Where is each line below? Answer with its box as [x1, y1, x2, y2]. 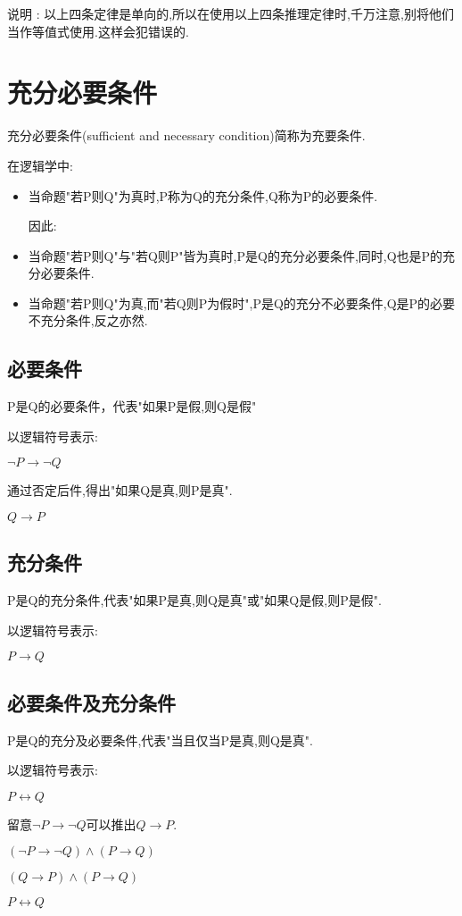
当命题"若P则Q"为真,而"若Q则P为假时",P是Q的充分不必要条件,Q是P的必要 [28, 293, 456, 312]
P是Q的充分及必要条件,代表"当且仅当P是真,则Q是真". [7, 730, 313, 749]
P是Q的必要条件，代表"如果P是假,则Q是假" [7, 397, 257, 416]
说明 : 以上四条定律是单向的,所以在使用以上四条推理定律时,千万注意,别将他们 [7, 4, 454, 22]
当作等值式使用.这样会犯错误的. [7, 21, 189, 40]
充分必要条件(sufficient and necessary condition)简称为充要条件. [7, 126, 366, 145]
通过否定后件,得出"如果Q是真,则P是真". [7, 481, 233, 500]
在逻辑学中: [7, 155, 73, 174]
